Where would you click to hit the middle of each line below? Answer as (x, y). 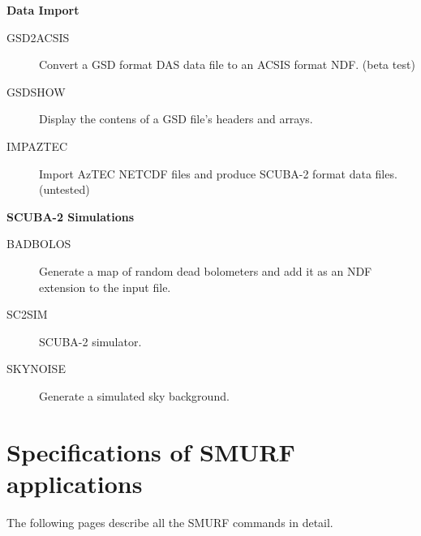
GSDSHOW (36, 91)
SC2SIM (27, 314)
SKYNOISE (36, 369)
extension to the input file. (105, 287)
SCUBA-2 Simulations (71, 216)
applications (75, 483)
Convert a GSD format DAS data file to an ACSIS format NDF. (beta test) (227, 64)
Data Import (43, 10)
